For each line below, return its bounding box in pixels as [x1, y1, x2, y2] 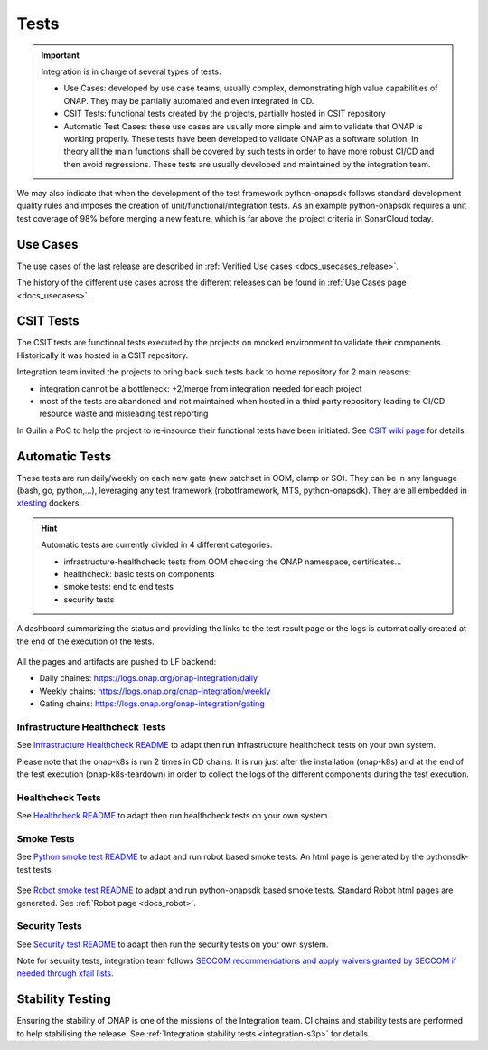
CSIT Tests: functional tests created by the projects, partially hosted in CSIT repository [63, 109, 386, 119]
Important [41, 50, 80, 61]
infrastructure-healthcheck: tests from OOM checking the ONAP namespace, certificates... [63, 556, 402, 567]
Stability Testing [16, 991, 112, 1007]
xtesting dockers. [16, 497, 81, 508]
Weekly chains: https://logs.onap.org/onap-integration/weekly [39, 686, 271, 696]
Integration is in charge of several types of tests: [41, 66, 221, 77]
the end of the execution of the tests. [16, 636, 155, 647]
